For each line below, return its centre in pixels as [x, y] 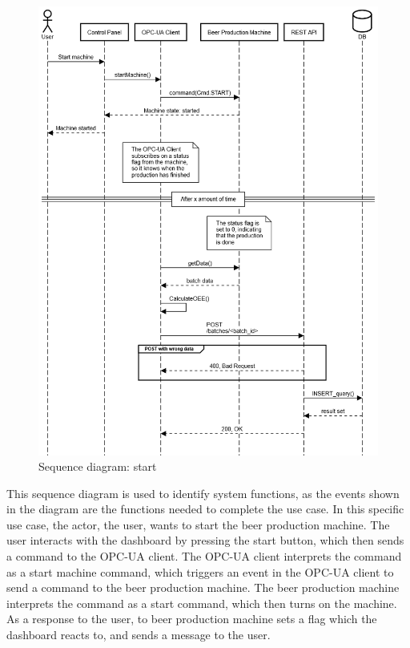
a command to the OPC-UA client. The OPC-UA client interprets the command [204, 556]
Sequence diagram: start [98, 466]
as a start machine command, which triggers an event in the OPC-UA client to [200, 571]
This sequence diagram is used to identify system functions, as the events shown [203, 493]
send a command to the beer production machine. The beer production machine [203, 587]
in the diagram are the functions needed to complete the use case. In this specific [205, 509]
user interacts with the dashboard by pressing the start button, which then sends [205, 540]
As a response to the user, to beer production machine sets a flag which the [192, 619]
